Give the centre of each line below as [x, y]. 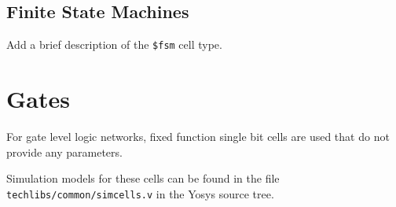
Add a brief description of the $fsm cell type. [114, 44]
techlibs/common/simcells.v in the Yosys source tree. [140, 193]
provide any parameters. [64, 152]
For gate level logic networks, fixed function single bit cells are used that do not [198, 136]
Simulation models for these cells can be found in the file [143, 178]
